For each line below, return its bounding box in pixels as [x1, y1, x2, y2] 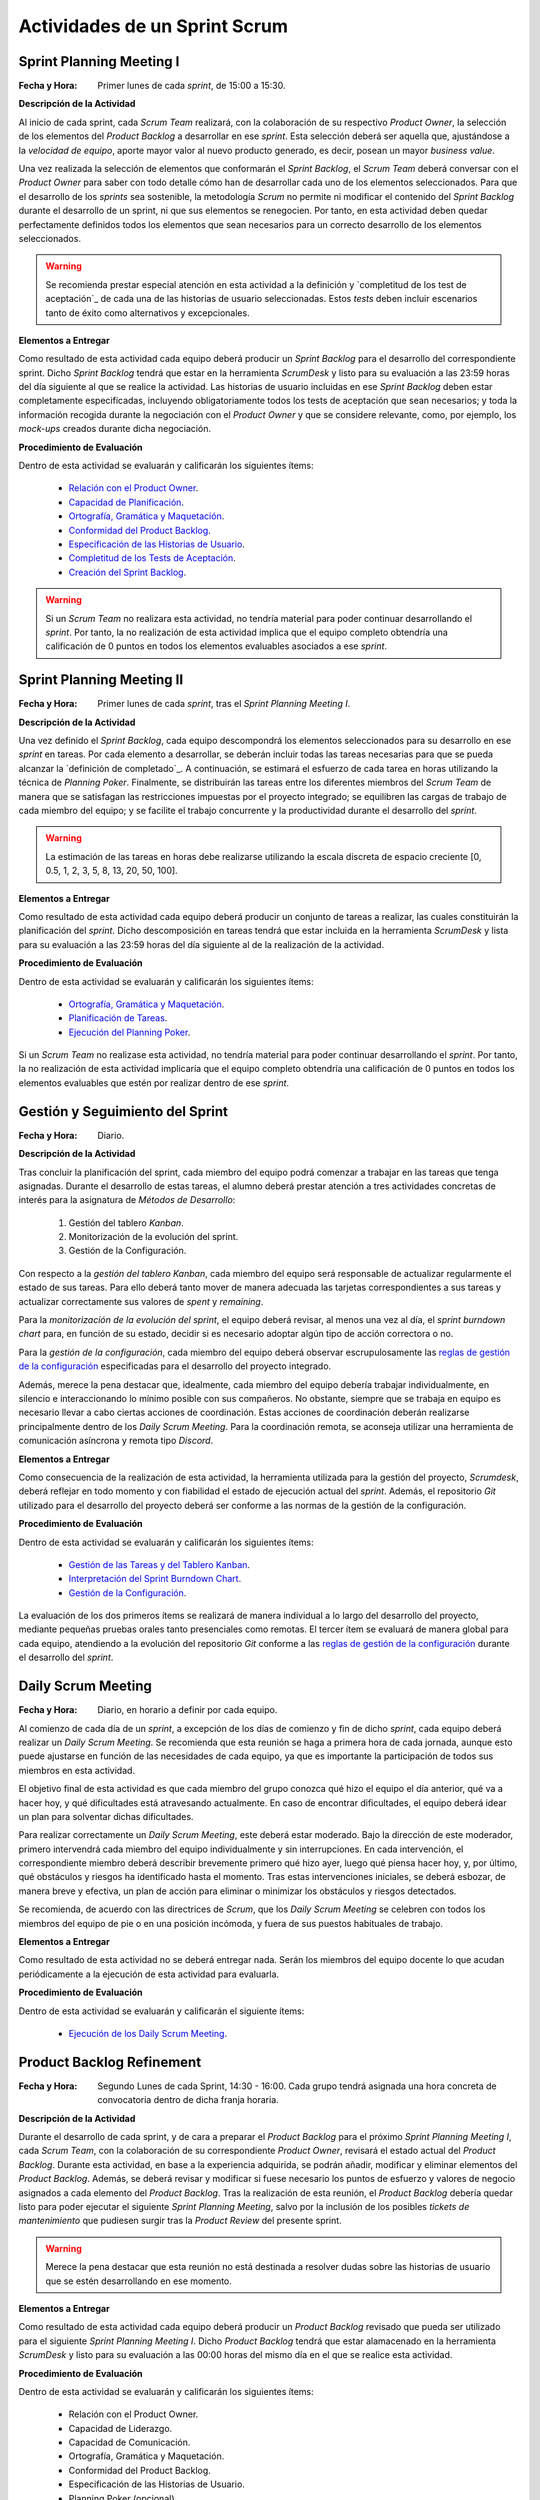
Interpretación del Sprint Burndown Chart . [68, 1573, 242, 1585]
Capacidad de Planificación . [68, 496, 185, 508]
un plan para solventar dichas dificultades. [18, 1810, 194, 1822]
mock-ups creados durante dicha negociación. [18, 423, 212, 435]
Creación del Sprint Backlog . [68, 566, 187, 578]
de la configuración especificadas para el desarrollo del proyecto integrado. [18, 1360, 332, 1372]
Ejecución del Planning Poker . [68, 1026, 191, 1038]
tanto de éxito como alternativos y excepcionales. [45, 306, 250, 319]
